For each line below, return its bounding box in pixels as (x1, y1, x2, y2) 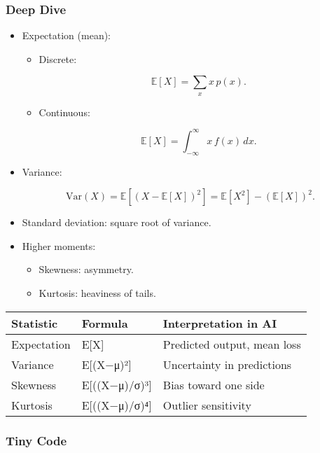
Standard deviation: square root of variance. (22, 215, 211, 230)
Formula (81, 314, 128, 331)
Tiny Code (6, 431, 67, 449)
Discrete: (39, 51, 77, 66)
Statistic (11, 314, 58, 331)
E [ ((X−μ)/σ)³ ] (81, 376, 152, 393)
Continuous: (39, 104, 90, 119)
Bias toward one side (162, 376, 265, 393)
